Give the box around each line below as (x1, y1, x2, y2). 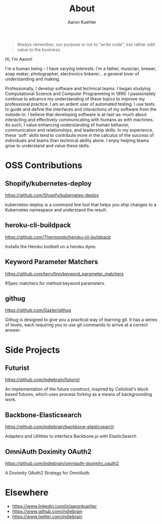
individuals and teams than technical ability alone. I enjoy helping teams (5, 137, 149, 143)
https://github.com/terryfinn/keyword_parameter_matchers (5, 271, 124, 276)
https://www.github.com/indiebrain (12, 508, 83, 514)
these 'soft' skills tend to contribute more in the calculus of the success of (5, 132, 154, 138)
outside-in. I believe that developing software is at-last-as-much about (5, 111, 147, 117)
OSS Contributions (5, 160, 82, 171)
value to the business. (17, 46, 61, 52)
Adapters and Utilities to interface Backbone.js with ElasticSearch (5, 433, 137, 439)
